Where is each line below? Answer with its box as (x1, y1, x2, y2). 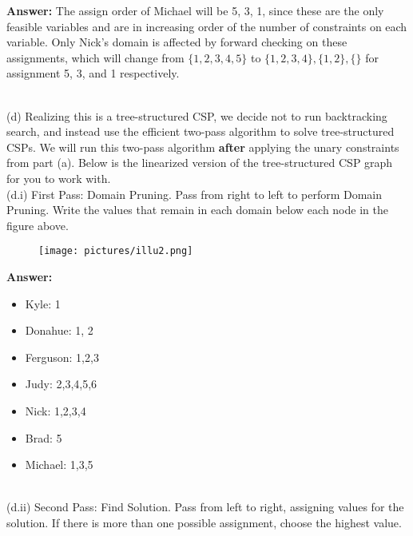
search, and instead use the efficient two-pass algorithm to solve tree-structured (6, 123, 395, 140)
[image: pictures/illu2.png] (38, 245, 193, 257)
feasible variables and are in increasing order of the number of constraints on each (6, 18, 407, 34)
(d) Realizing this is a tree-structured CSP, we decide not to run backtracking (6, 107, 387, 124)
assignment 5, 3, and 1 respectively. (6, 65, 180, 81)
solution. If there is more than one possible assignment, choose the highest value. (6, 514, 402, 530)
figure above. (6, 216, 69, 233)
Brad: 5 (25, 429, 62, 446)
